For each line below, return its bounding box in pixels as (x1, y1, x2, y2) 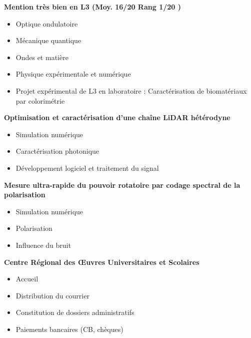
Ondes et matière (15, 52, 68, 62)
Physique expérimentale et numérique (15, 69, 131, 79)
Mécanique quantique (15, 35, 81, 46)
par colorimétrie (15, 95, 65, 106)
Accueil (15, 273, 38, 284)
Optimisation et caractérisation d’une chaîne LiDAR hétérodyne (4, 112, 230, 123)
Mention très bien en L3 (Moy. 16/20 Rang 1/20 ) (4, 2, 181, 12)
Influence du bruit (15, 239, 71, 250)
